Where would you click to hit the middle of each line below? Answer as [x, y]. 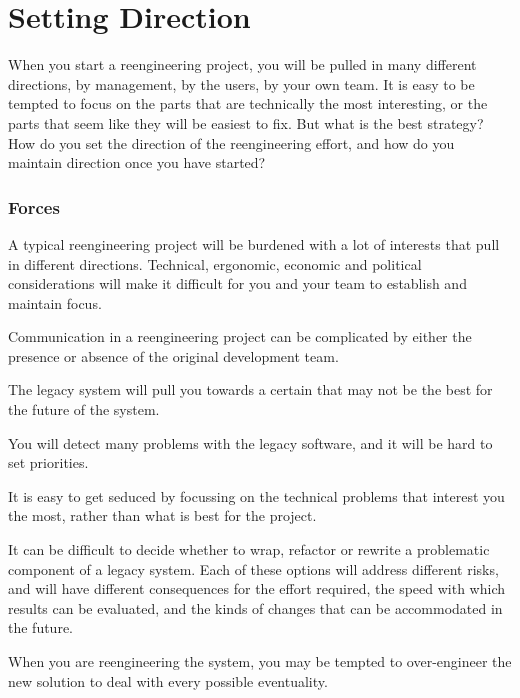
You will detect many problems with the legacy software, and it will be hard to [250, 442]
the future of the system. [84, 409]
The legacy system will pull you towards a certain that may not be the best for [250, 389]
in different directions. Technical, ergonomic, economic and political [215, 263]
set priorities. [48, 462]
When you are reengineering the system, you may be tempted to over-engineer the [260, 661]
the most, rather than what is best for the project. [162, 515]
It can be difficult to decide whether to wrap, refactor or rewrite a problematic [249, 549]
